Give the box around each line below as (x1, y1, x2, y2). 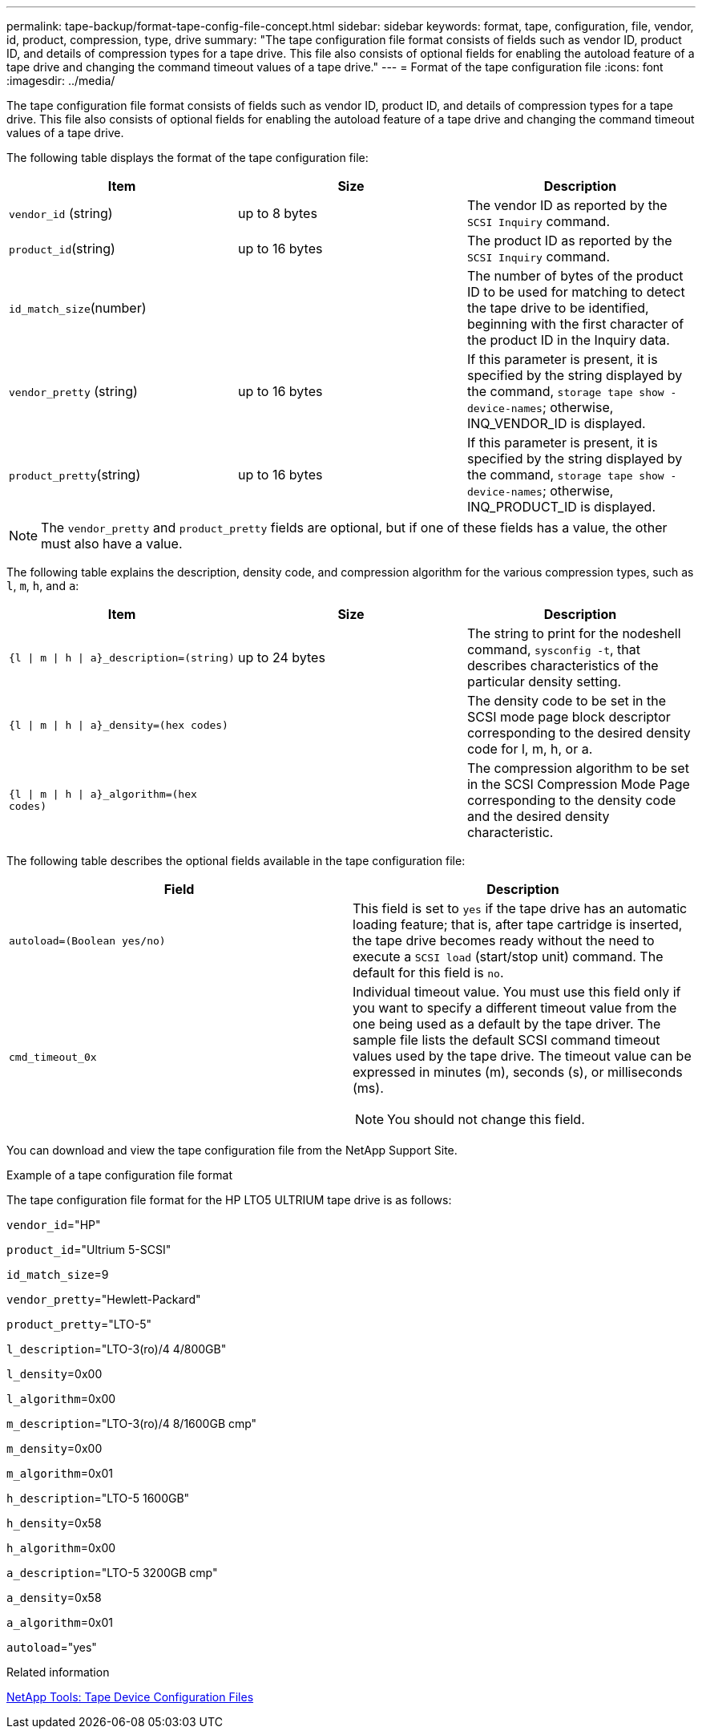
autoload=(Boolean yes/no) (9, 934, 166, 947)
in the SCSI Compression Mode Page (466, 776, 690, 792)
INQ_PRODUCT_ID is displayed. (466, 499, 656, 515)
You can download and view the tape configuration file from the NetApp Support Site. (6, 1143, 458, 1157)
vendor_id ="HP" (6, 1218, 101, 1231)
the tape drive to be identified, (466, 300, 649, 316)
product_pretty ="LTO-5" (6, 1317, 151, 1331)
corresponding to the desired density (466, 725, 691, 741)
